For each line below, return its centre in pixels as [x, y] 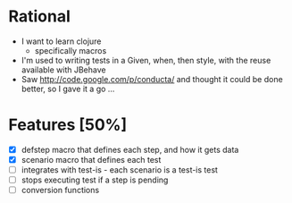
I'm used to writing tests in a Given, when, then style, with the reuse [146, 60]
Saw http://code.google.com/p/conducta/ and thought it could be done [152, 79]
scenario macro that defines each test [91, 159]
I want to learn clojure [61, 41]
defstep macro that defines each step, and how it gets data [130, 149]
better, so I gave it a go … [68, 89]
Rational [39, 17]
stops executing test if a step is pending [95, 180]
